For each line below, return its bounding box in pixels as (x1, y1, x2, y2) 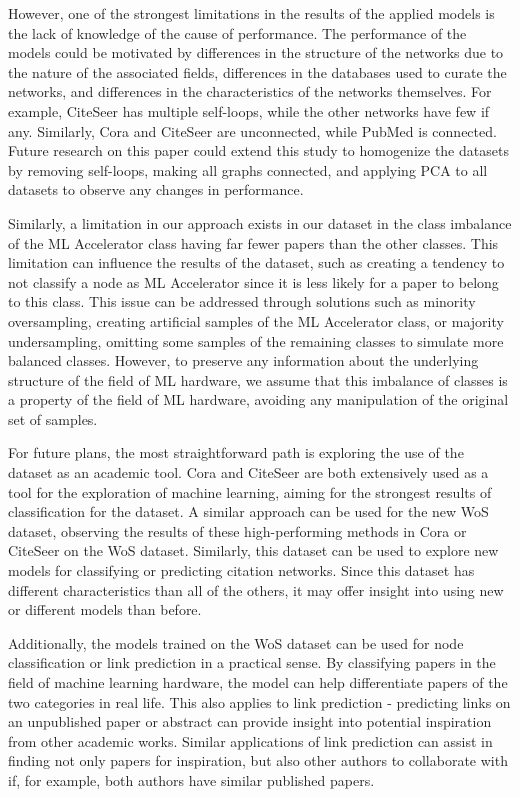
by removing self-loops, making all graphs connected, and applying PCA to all (8, 159, 488, 180)
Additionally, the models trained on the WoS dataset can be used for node (8, 632, 464, 653)
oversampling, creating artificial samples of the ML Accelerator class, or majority (8, 310, 504, 331)
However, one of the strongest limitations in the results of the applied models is (8, 3, 495, 23)
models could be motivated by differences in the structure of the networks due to (8, 42, 504, 63)
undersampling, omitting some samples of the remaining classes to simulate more (8, 330, 504, 351)
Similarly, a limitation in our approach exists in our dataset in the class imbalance (8, 212, 512, 233)
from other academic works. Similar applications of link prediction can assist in (8, 730, 493, 751)
